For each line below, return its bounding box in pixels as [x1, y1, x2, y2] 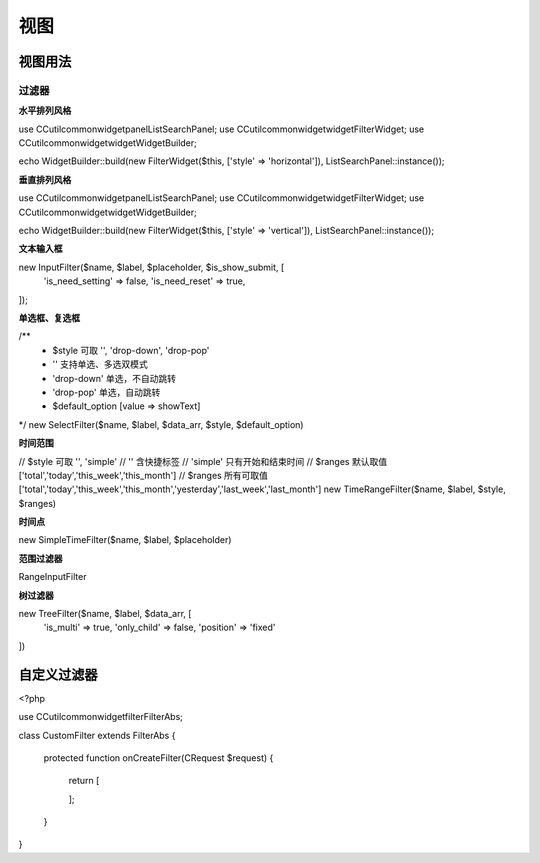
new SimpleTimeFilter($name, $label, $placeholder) [18, 534, 232, 546]
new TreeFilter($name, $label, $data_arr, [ [18, 608, 192, 620]
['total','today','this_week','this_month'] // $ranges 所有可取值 [18, 469, 269, 481]
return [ [68, 775, 100, 787]
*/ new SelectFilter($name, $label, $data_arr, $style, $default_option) [18, 418, 304, 430]
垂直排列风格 [18, 173, 72, 185]
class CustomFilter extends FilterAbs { [18, 729, 176, 741]
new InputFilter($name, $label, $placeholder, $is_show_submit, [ [18, 261, 285, 273]
